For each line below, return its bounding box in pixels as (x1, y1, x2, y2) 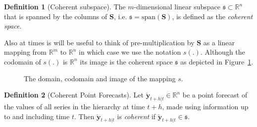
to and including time (4, 111, 70, 121)
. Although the (200, 47, 245, 57)
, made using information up (162, 101, 249, 111)
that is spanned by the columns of (4, 11, 107, 21)
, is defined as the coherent (172, 11, 253, 21)
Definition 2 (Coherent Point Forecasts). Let (4, 90, 144, 100)
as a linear (203, 37, 235, 47)
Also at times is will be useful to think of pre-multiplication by (4, 37, 195, 47)
